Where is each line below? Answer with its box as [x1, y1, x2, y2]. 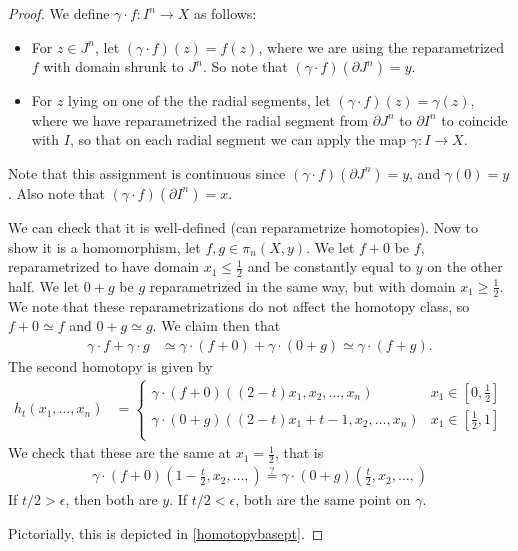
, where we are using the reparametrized [258, 36, 505, 57]
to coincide [441, 109, 508, 130]
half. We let [8, 275, 80, 296]
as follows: [193, 3, 257, 23]
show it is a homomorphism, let [8, 236, 201, 257]
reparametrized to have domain [8, 256, 200, 277]
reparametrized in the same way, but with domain [149, 275, 456, 296]
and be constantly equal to [247, 256, 412, 277]
